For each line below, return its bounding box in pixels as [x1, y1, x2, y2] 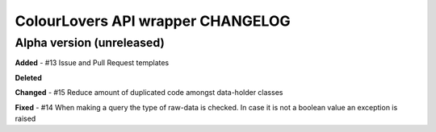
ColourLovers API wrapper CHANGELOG [15, 12, 291, 30]
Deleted [15, 72, 42, 82]
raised [15, 113, 36, 123]
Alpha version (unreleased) [15, 35, 165, 50]
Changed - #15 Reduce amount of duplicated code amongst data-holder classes [15, 88, 283, 97]
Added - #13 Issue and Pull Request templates [15, 58, 170, 68]
